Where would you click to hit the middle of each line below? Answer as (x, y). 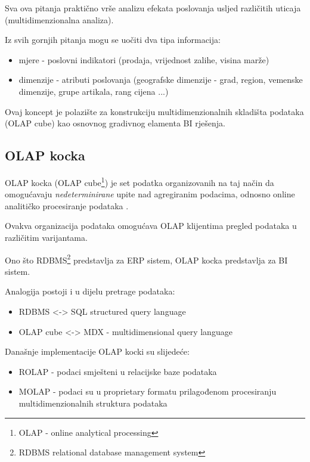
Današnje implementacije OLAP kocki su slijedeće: (97, 351)
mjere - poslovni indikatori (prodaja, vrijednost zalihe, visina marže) (144, 59)
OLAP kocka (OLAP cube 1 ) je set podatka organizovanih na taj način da (139, 181)
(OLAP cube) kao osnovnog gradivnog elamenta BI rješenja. (115, 123)
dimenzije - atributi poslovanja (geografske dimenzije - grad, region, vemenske (161, 80)
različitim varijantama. (46, 237)
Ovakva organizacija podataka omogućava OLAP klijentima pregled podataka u (151, 226)
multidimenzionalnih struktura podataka (93, 403)
